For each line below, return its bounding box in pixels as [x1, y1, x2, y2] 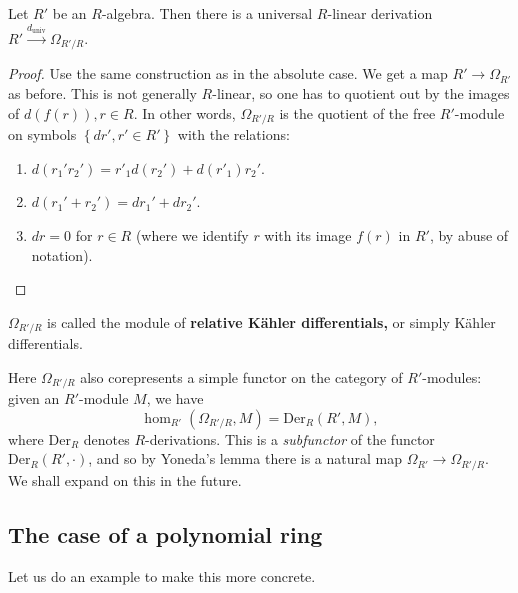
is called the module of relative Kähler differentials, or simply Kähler [47, 311, 496, 332]
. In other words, [133, 102, 236, 123]
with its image [264, 224, 352, 245]
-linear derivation [327, 3, 433, 23]
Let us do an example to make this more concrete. [8, 565, 316, 586]
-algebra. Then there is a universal [101, 3, 313, 23]
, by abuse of [429, 224, 509, 245]
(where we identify [135, 224, 249, 245]
